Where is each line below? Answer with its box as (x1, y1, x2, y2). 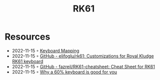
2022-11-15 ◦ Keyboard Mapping (12, 47, 80, 53)
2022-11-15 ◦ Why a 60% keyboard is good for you (12, 68, 117, 75)
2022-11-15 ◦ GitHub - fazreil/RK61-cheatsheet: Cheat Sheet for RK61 (12, 63, 155, 69)
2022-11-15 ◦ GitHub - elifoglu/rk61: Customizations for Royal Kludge (12, 53, 154, 59)
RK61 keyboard (12, 58, 44, 64)
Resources (5, 31, 51, 42)
